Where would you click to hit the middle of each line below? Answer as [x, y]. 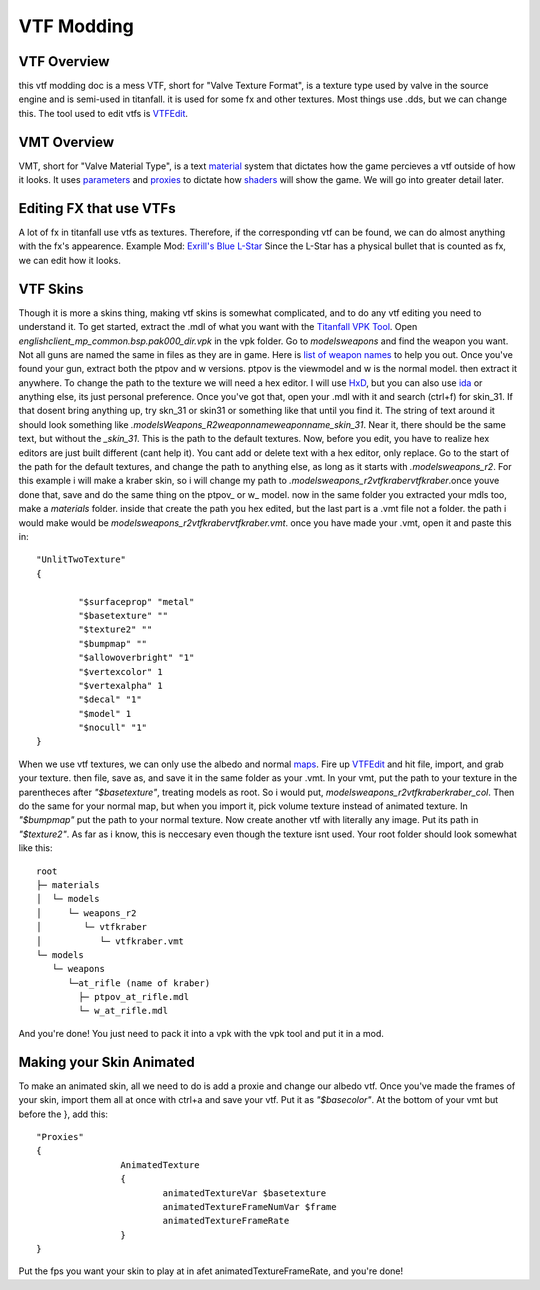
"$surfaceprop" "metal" [136, 601]
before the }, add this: [63, 1114]
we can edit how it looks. [70, 260]
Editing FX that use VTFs [97, 208]
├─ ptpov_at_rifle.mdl [134, 997]
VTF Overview [64, 61]
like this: [35, 848]
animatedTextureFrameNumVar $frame [249, 1206]
